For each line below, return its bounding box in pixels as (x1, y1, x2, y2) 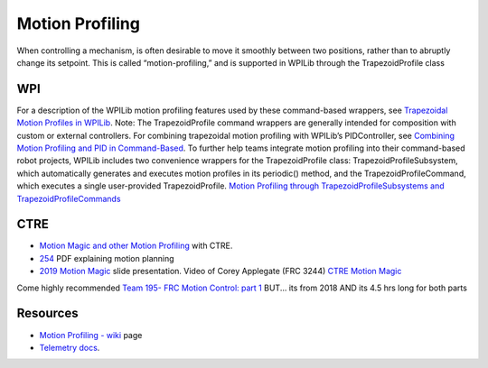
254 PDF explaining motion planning (39, 253, 175, 263)
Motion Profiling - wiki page (39, 329, 143, 340)
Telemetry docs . (39, 342, 100, 353)
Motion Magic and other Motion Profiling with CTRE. (39, 240, 233, 252)
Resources (16, 306, 79, 321)
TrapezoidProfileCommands (16, 193, 121, 204)
